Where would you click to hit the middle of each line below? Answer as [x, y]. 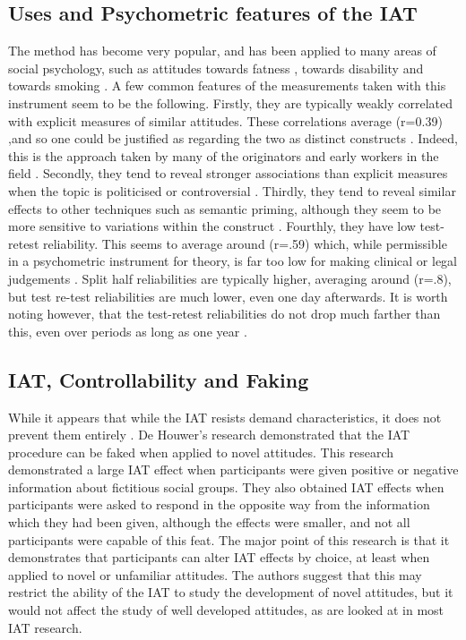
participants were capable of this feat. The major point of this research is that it [229, 539]
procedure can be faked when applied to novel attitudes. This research [201, 452]
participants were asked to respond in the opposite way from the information [219, 504]
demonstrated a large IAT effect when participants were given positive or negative [233, 469]
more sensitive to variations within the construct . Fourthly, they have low [212, 226]
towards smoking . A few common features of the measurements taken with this [227, 85]
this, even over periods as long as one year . [128, 331]
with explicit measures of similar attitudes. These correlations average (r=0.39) [225, 120]
